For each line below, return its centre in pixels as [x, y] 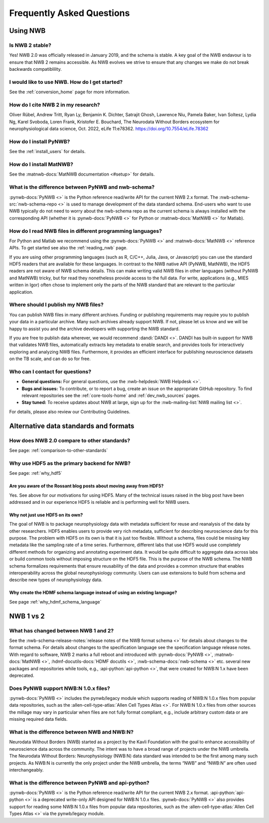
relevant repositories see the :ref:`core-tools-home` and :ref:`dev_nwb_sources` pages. [111, 396]
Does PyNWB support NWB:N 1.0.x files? [60, 688]
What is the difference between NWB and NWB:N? [71, 732]
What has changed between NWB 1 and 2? [62, 630]
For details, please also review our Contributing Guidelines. [70, 411]
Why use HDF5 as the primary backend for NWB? [70, 463]
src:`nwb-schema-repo [33, 204]
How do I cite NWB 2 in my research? [55, 105]
